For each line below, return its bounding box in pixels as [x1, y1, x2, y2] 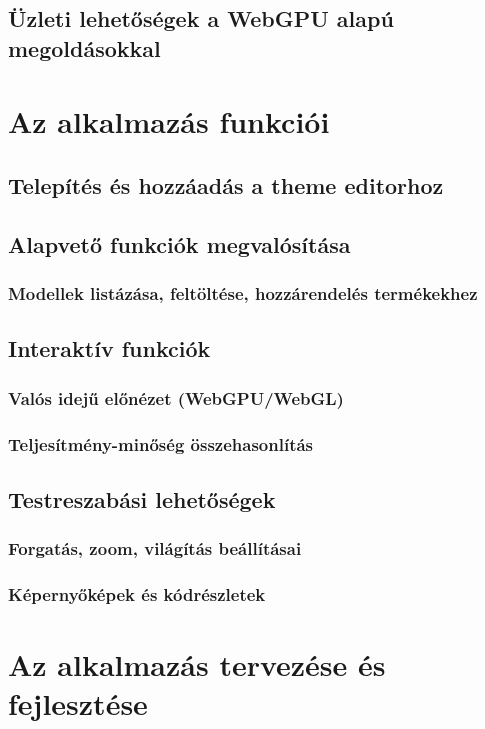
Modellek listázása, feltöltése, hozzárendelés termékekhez [8, 281, 478, 306]
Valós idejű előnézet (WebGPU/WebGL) [8, 385, 344, 410]
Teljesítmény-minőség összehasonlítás [8, 431, 314, 456]
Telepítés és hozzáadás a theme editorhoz [8, 169, 444, 200]
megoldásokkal [8, 32, 161, 63]
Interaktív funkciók [8, 333, 211, 364]
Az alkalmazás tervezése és [8, 644, 386, 685]
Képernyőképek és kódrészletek [8, 581, 266, 606]
